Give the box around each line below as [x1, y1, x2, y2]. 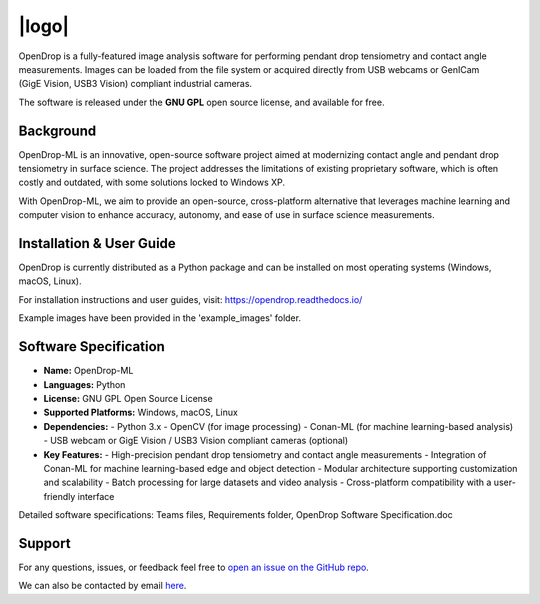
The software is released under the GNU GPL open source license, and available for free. [18, 96, 385, 108]
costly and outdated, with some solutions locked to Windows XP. [18, 176, 285, 189]
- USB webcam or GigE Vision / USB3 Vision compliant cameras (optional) [43, 435, 349, 447]
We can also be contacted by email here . [18, 580, 187, 592]
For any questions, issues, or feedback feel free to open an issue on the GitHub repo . [18, 561, 369, 573]
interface [77, 490, 115, 502]
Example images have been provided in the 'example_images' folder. [18, 312, 302, 324]
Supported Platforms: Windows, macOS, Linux [43, 406, 239, 419]
